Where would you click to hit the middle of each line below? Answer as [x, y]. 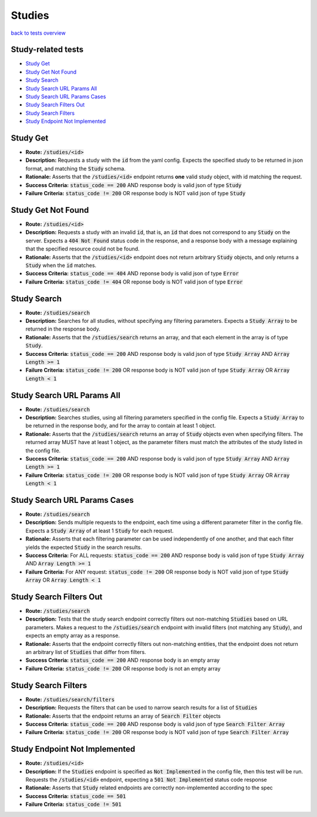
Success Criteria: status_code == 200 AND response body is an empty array [123, 660]
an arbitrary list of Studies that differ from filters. [86, 652]
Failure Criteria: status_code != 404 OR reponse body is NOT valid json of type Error [134, 282]
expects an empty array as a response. [73, 636]
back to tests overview [38, 33]
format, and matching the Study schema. [76, 168]
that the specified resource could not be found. [83, 249]
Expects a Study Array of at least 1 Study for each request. [100, 531]
